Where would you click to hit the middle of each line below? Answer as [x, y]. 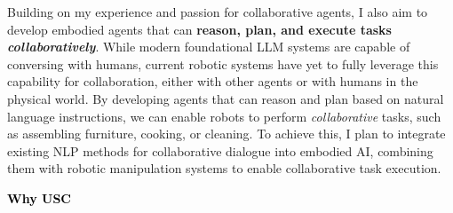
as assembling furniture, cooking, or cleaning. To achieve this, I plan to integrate [226, 134]
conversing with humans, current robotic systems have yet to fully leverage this [223, 63]
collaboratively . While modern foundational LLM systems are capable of [209, 47]
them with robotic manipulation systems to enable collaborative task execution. [224, 168]
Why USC [39, 197]
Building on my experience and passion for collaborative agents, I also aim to [218, 12]
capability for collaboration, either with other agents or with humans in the [213, 81]
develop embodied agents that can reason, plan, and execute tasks [199, 29]
